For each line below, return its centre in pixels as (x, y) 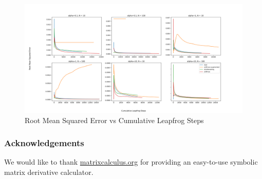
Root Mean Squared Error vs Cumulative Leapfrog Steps (114, 120)
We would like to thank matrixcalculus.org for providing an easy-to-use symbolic (131, 162)
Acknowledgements (44, 143)
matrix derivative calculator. (49, 172)
